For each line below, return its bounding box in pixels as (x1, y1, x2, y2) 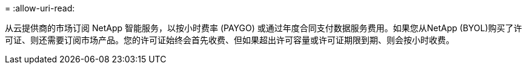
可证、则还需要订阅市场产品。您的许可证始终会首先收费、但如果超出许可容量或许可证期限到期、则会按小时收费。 (5, 35, 454, 45)
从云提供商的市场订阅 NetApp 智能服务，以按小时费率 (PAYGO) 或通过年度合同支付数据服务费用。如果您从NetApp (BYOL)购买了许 (5, 23, 522, 33)
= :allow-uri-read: (5, 3, 75, 13)
